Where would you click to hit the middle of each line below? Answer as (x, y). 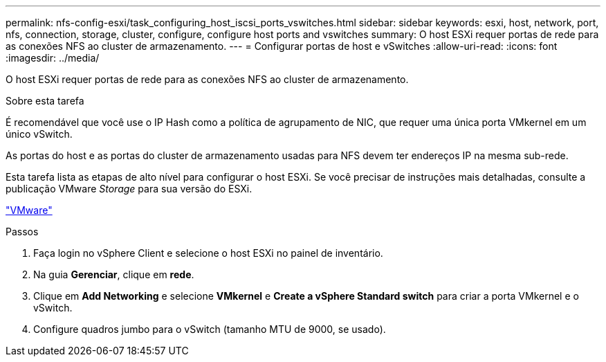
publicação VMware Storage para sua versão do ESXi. (129, 189)
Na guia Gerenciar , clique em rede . (114, 274)
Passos (22, 232)
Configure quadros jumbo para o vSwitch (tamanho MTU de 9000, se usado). (210, 329)
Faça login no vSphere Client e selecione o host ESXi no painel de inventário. (208, 253)
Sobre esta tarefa (45, 101)
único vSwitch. (39, 134)
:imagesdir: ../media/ (53, 58)
